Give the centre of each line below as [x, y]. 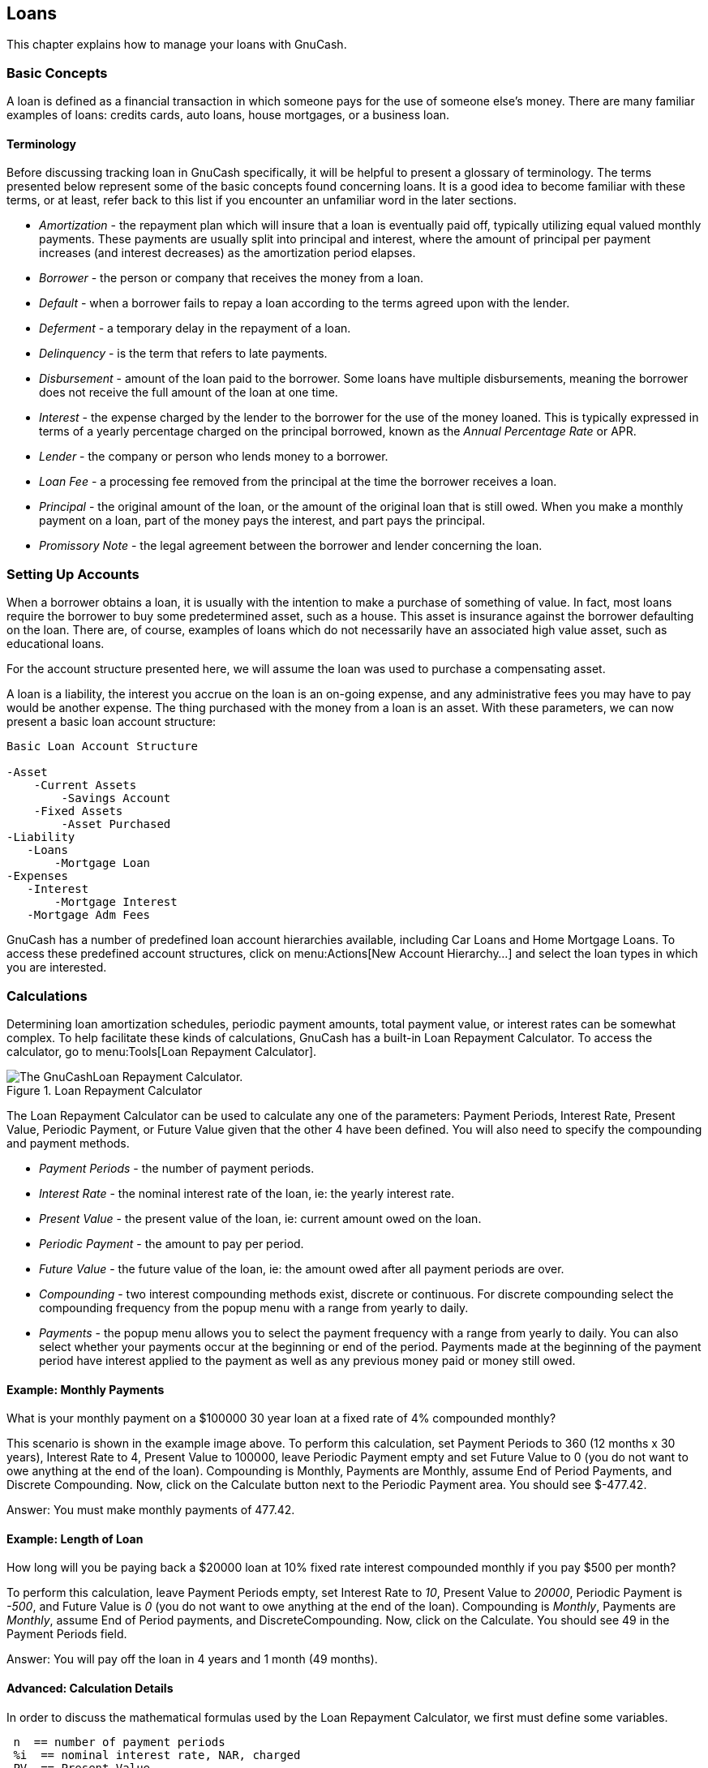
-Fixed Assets [78, 811]
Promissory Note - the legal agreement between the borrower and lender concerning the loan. [291, 546]
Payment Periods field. [67, 1634]
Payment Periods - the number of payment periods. [177, 1168]
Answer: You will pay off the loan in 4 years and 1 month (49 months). [192, 1659]
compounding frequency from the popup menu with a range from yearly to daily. [254, 1307]
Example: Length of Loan [75, 1538]
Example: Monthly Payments [86, 1389]
